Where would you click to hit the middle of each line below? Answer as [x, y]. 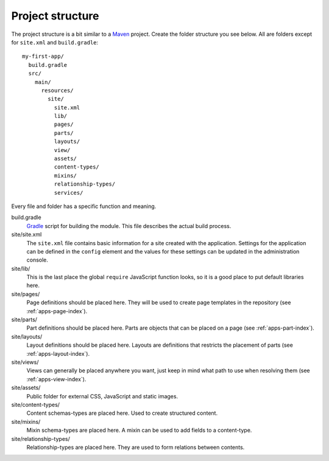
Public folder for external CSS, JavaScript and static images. [102, 396]
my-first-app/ [43, 57]
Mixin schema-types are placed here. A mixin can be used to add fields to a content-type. [139, 430]
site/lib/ [21, 268]
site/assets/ [26, 388]
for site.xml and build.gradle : [55, 42]
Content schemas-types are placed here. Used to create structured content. [122, 413]
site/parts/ [24, 320]
